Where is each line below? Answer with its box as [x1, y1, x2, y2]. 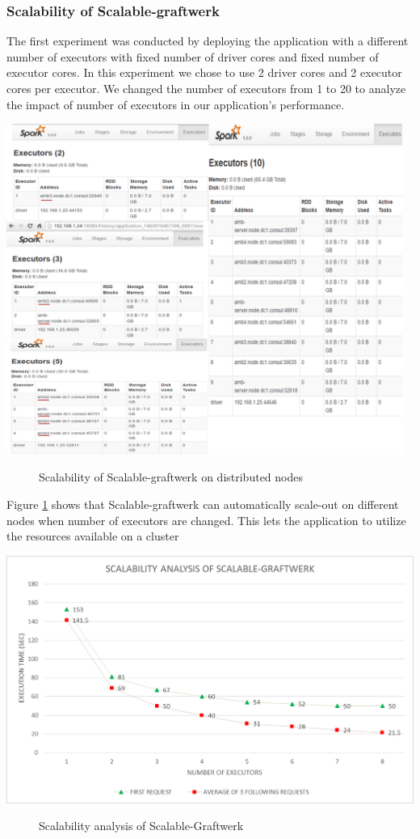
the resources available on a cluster [6, 528, 179, 545]
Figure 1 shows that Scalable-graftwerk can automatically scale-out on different [6, 496, 399, 513]
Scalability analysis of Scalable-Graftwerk [39, 817, 244, 834]
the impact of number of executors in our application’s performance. [6, 95, 345, 112]
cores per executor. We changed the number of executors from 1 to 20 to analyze [6, 80, 406, 96]
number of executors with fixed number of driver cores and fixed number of [6, 48, 379, 65]
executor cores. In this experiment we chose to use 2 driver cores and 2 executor [6, 64, 402, 81]
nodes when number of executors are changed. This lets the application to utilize [6, 511, 406, 528]
